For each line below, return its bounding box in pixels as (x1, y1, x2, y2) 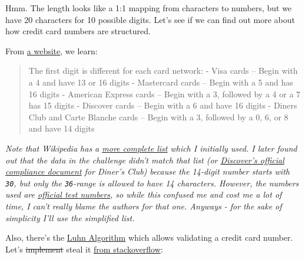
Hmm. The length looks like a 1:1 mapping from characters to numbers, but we (5, 2, 292, 14)
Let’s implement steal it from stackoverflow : (5, 242, 163, 255)
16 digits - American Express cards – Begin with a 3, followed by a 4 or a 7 (28, 87, 301, 100)
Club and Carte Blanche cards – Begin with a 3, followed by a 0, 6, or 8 (28, 110, 289, 123)
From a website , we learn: (5, 44, 98, 57)
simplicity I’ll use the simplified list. (5, 211, 135, 224)
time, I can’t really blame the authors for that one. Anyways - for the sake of (5, 199, 282, 212)
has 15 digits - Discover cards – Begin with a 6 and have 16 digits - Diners (28, 99, 297, 112)
